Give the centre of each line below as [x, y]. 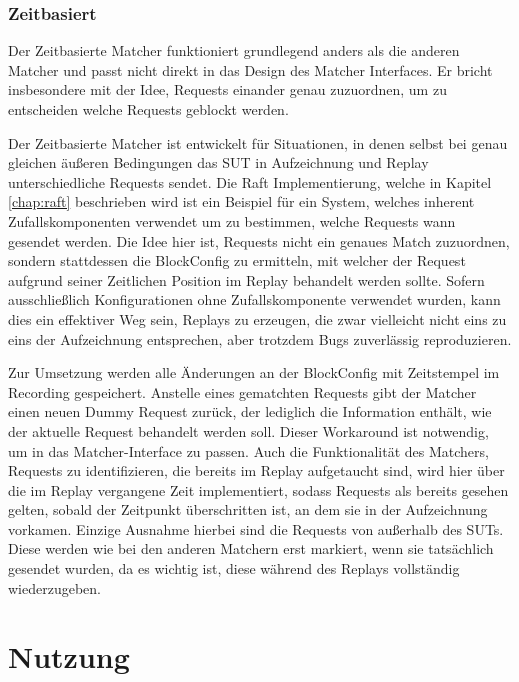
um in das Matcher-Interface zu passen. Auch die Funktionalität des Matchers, [248, 450]
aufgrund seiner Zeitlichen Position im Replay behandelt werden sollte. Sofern [246, 279]
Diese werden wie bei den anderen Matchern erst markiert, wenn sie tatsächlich [251, 548]
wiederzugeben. [54, 587]
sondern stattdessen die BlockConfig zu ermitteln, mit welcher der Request [237, 260]
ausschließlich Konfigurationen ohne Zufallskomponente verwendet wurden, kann [254, 299]
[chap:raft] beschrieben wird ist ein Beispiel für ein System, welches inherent [241, 201]
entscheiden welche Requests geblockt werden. [148, 109]
